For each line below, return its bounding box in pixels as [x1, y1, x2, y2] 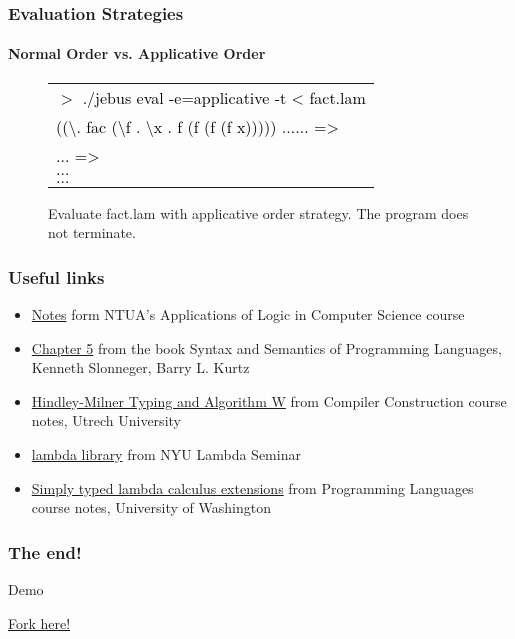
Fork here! [8, 612, 71, 633]
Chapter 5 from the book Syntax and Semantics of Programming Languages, [31, 337, 502, 358]
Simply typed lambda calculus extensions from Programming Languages [31, 477, 474, 498]
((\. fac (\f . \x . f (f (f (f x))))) [56, 114, 277, 138]
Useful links [8, 264, 105, 289]
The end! [8, 539, 82, 564]
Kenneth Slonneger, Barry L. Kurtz [31, 357, 250, 378]
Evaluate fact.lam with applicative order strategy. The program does [48, 202, 469, 223]
